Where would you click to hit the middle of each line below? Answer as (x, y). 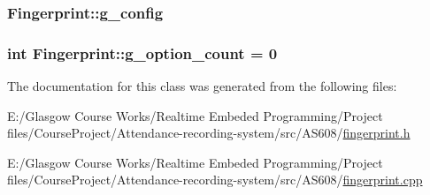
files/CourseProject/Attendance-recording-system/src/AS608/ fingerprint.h (209, 133)
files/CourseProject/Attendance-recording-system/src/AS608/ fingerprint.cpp (215, 180)
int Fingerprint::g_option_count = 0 (142, 52)
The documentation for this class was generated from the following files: (202, 86)
